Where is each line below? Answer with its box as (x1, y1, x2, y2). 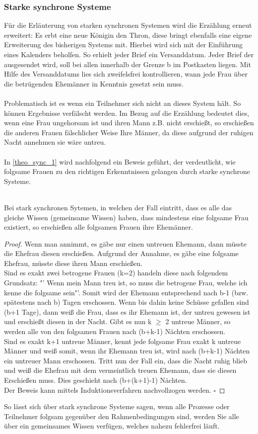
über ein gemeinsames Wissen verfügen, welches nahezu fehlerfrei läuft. (4, 421, 220, 431)
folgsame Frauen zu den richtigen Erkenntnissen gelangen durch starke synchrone (4, 166, 251, 176)
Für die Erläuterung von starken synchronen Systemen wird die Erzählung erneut (4, 20, 252, 30)
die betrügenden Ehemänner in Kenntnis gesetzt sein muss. (4, 78, 184, 88)
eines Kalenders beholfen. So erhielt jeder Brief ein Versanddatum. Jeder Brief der (4, 49, 254, 59)
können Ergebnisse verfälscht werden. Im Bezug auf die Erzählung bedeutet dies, (4, 107, 250, 118)
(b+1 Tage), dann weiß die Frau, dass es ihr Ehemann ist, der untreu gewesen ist (4, 306, 251, 317)
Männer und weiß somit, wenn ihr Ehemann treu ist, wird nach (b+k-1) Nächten (4, 346, 250, 356)
